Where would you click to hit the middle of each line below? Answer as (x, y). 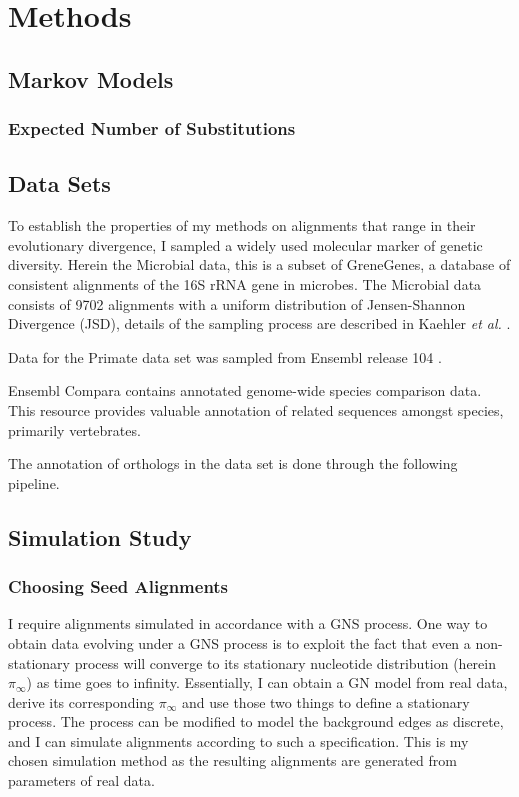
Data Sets (59, 183)
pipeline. (34, 482)
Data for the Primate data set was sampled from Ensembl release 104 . (225, 356)
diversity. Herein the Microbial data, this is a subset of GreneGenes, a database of (259, 264)
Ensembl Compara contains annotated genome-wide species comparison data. (245, 390)
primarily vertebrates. (74, 429)
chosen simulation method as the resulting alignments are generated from (232, 760)
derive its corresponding (81, 701)
